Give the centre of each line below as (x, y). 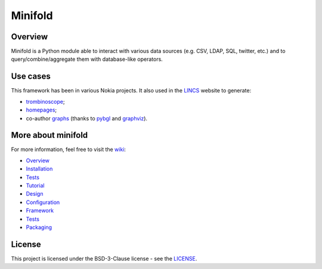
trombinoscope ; (45, 101)
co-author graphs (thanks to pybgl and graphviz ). (87, 118)
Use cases (31, 77)
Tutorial (35, 185)
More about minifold (49, 135)
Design (35, 194)
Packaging (39, 227)
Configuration (43, 202)
